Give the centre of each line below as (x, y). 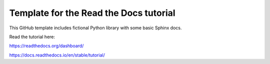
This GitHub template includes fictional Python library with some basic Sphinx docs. (95, 28)
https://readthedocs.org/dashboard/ (46, 46)
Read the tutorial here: (32, 37)
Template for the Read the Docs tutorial (92, 13)
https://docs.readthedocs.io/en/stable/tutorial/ (57, 55)
